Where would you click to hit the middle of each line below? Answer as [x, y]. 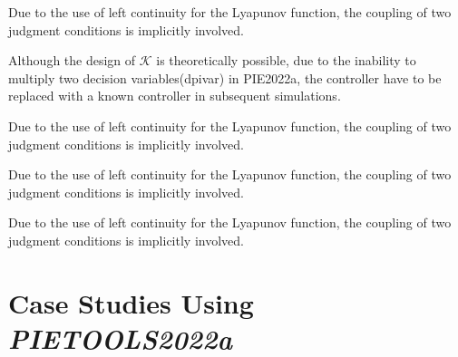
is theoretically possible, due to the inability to [286, 60]
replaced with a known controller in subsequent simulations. [175, 96]
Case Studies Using [131, 302]
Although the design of [72, 60]
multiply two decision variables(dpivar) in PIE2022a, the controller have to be [225, 77]
